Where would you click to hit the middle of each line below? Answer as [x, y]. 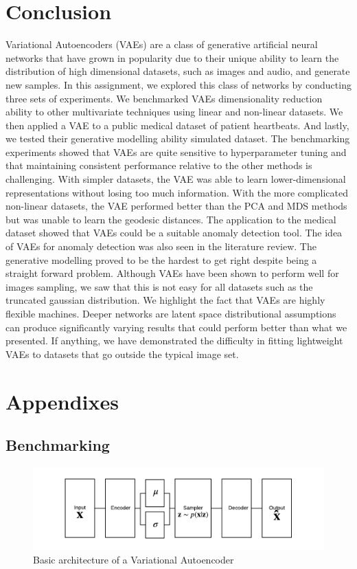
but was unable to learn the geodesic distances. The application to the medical [171, 219]
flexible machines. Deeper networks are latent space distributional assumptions [171, 313]
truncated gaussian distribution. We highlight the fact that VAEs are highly [165, 300]
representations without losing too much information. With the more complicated [177, 192]
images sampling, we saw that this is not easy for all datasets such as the [159, 286]
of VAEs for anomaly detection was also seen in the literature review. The [161, 246]
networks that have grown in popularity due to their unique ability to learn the [172, 57]
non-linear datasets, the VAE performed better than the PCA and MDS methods [176, 206]
